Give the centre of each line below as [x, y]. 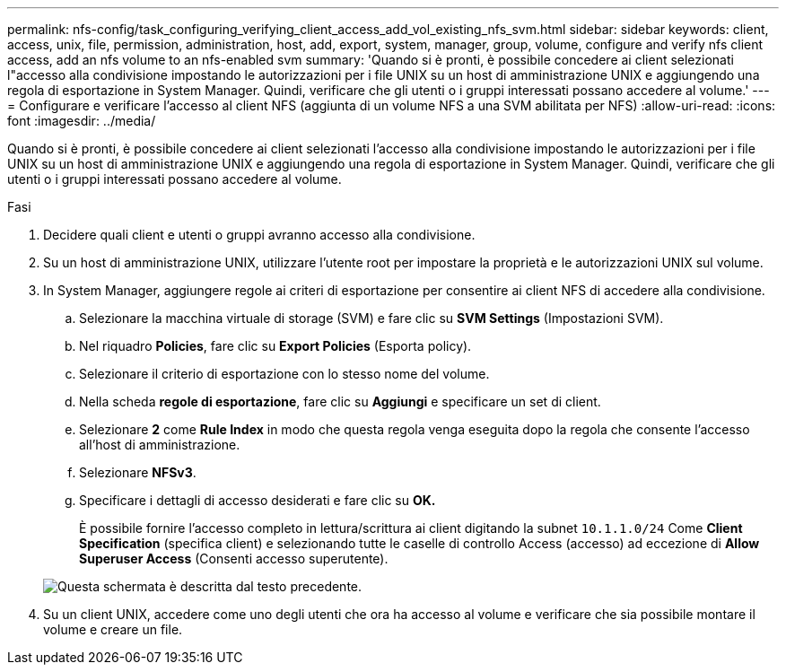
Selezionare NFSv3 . [138, 472]
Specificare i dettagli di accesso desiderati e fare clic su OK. [258, 500]
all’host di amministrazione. [160, 445]
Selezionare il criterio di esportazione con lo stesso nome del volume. [284, 374]
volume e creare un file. [113, 629]
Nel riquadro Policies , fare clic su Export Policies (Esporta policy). [275, 346]
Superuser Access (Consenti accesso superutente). [234, 559]
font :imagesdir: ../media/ [82, 121]
